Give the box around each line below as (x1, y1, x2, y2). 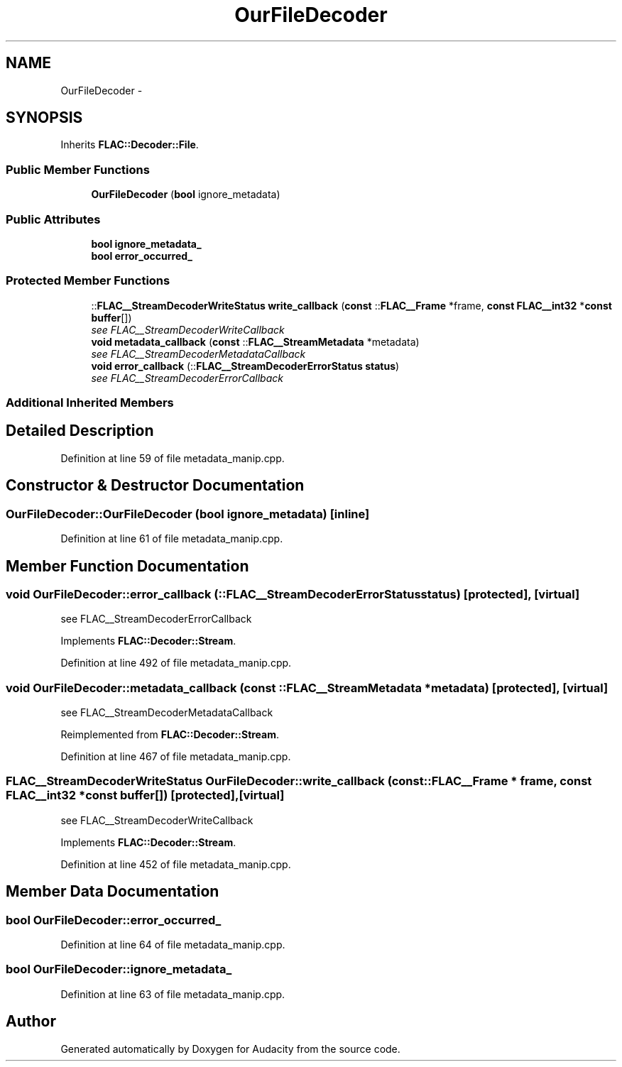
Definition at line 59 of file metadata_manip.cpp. (60, 452, 285, 464)
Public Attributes (6, 212, 101, 226)
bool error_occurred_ (91, 249, 192, 262)
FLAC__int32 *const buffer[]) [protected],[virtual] (6, 788, 285, 803)
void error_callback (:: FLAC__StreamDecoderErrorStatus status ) (91, 359, 400, 372)
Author (6, 1012, 56, 1031)
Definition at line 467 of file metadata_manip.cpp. (60, 750, 291, 763)
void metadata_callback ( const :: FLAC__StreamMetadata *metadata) (91, 335, 420, 348)
